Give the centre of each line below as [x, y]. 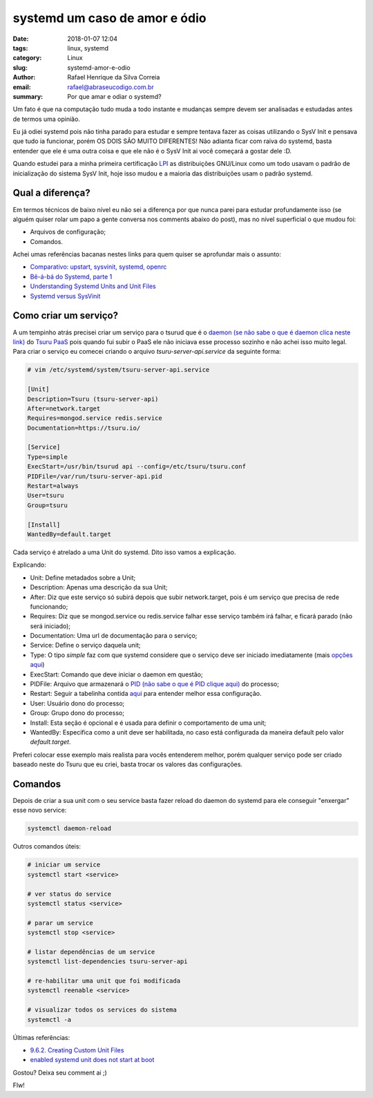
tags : [20, 48]
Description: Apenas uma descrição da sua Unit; [99, 587]
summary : [28, 96]
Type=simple [48, 457]
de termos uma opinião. [47, 119]
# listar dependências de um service [91, 952]
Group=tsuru [48, 505]
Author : [24, 77]
